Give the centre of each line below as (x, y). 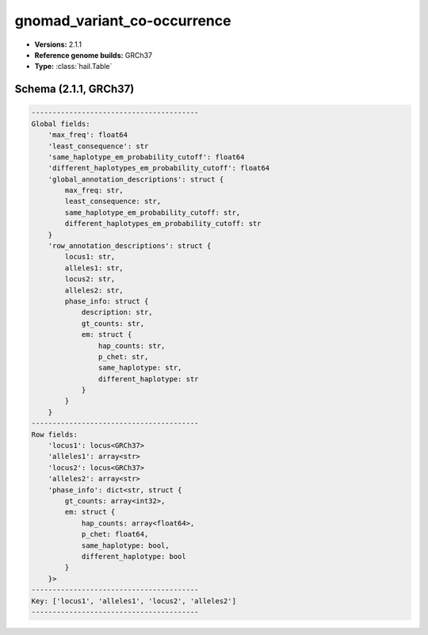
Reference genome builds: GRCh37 (94, 55)
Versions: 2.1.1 (58, 44)
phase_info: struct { (107, 301)
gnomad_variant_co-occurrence (123, 21)
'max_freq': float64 (88, 135)
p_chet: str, (123, 356)
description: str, (117, 312)
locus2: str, (90, 279)
